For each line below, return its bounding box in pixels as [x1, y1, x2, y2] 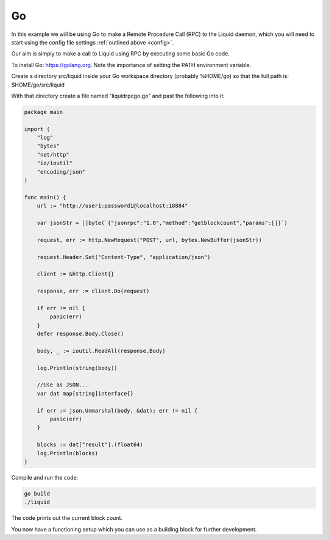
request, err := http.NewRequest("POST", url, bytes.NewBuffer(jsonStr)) [37, 236, 262, 243]
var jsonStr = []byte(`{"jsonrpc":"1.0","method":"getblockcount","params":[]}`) [37, 219, 288, 226]
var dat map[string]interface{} [37, 390, 134, 397]
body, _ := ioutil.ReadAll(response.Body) [37, 347, 166, 354]
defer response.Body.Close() [37, 330, 124, 338]
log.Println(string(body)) [37, 364, 118, 371]
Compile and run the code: [11, 474, 79, 481]
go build [24, 490, 51, 497]
